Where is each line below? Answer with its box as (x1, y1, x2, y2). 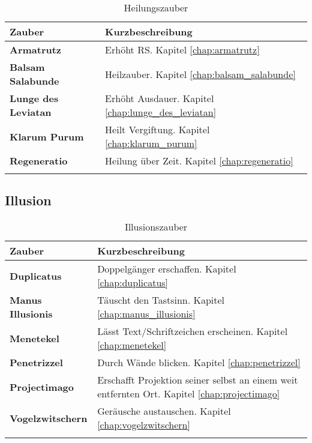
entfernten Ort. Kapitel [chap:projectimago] (97, 387, 280, 401)
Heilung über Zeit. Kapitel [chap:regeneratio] (105, 154, 293, 167)
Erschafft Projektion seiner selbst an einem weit (97, 373, 298, 387)
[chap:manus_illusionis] (97, 307, 196, 321)
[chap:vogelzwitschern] (97, 418, 190, 432)
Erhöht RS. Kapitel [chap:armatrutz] (105, 43, 260, 56)
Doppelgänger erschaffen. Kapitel (97, 262, 236, 276)
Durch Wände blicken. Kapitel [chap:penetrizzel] (97, 355, 301, 370)
